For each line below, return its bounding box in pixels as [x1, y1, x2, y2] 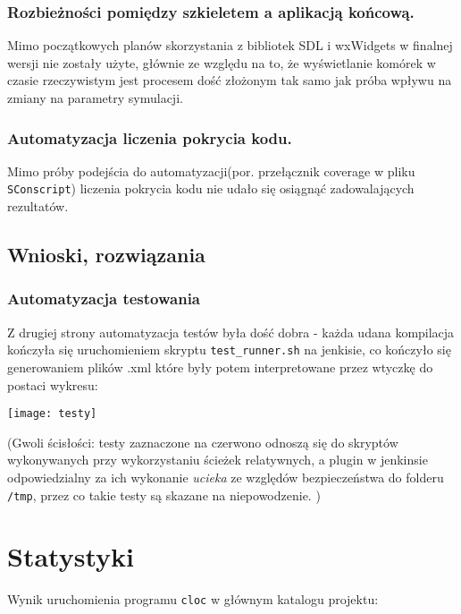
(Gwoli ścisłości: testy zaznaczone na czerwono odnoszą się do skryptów [7, 432, 398, 451]
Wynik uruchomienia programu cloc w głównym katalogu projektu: [7, 590, 379, 609]
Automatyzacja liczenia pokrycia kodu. [7, 126, 292, 149]
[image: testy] [7, 407, 97, 421]
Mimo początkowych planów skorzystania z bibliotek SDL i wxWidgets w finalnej [7, 36, 453, 55]
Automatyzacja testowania [7, 287, 201, 310]
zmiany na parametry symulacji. [7, 89, 183, 107]
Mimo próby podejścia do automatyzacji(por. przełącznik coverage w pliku [7, 161, 415, 180]
